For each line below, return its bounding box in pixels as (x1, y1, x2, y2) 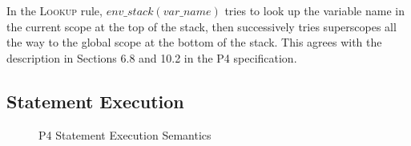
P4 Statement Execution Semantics (38, 126, 212, 143)
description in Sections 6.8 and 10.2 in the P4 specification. (6, 49, 297, 66)
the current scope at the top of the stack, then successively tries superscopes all (6, 18, 397, 34)
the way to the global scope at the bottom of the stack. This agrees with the (6, 34, 382, 51)
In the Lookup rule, (6, 2, 103, 18)
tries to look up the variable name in (224, 2, 405, 18)
